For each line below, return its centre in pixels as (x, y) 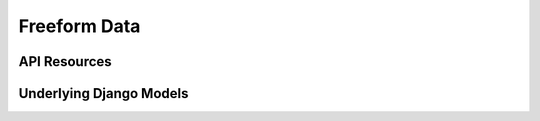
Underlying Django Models (103, 93)
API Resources (65, 61)
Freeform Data (79, 26)
